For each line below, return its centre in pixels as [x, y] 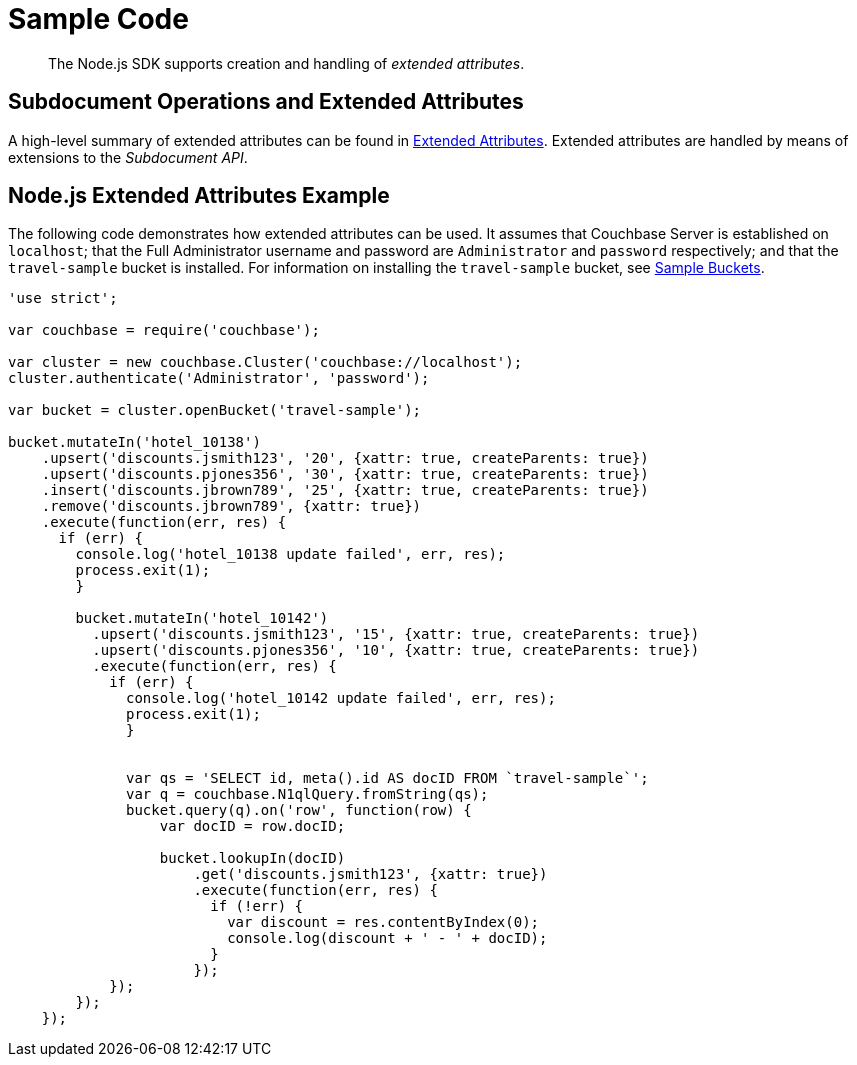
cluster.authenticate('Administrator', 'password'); [219, 378]
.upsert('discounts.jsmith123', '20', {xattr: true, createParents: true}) [345, 458]
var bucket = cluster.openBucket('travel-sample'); [215, 410]
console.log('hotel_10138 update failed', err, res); [290, 554]
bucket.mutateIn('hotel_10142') [202, 618]
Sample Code [98, 19]
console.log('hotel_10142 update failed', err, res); [341, 698]
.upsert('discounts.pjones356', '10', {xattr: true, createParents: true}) [396, 650]
